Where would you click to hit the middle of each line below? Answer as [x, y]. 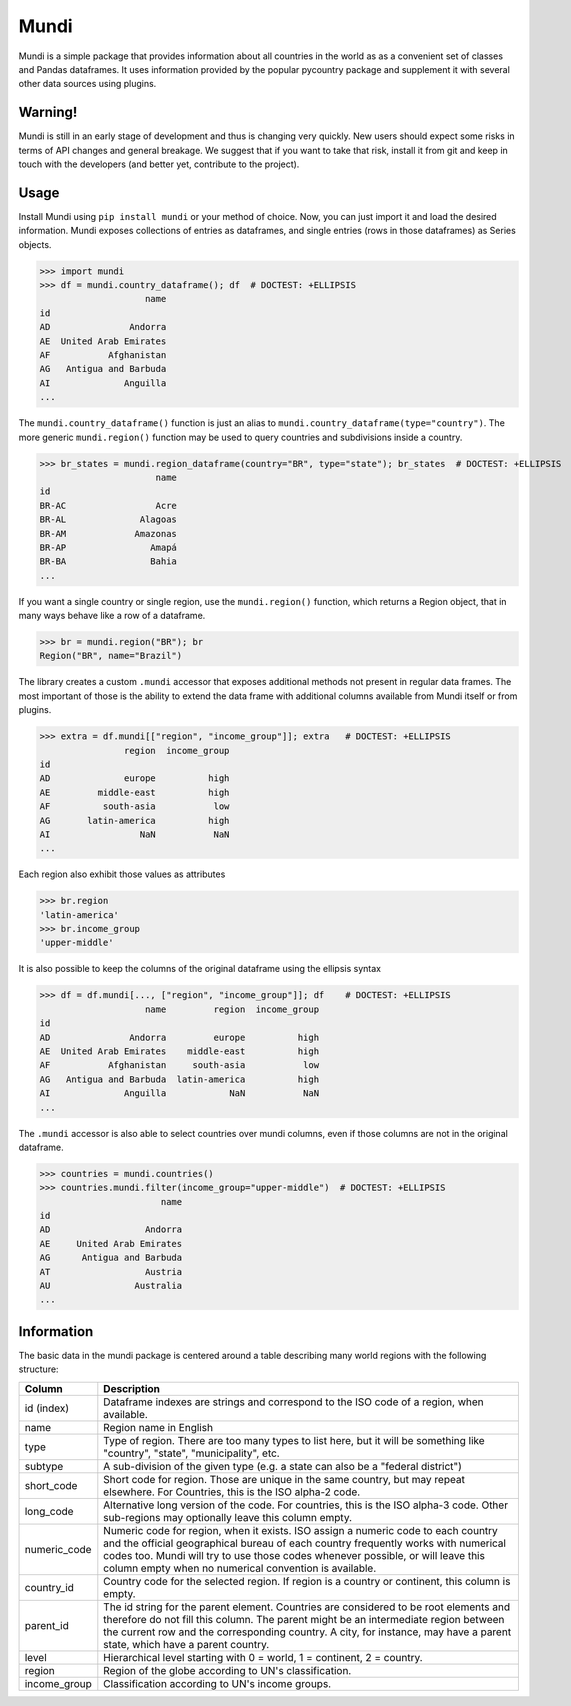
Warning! [48, 112]
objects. [35, 244]
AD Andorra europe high [179, 1037]
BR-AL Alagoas [108, 519]
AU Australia [111, 1286]
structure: [38, 1369]
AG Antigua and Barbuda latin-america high [179, 1079]
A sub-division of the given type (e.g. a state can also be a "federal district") [282, 1466]
